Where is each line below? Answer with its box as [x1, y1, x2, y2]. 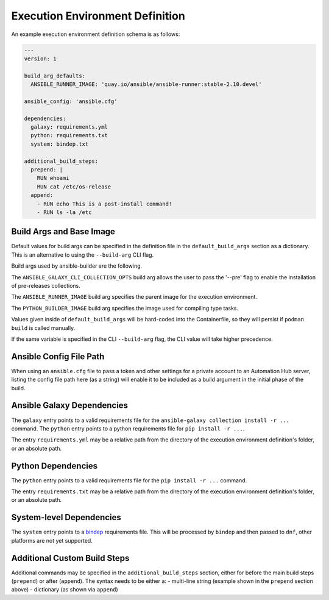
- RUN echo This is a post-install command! [37, 200, 172, 207]
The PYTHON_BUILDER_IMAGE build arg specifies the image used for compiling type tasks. [11, 304, 239, 312]
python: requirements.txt [30, 132, 108, 139]
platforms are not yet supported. [11, 537, 93, 544]
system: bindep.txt [30, 140, 89, 148]
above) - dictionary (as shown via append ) [11, 586, 118, 593]
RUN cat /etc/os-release [37, 183, 111, 190]
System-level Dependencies [11, 512, 121, 523]
